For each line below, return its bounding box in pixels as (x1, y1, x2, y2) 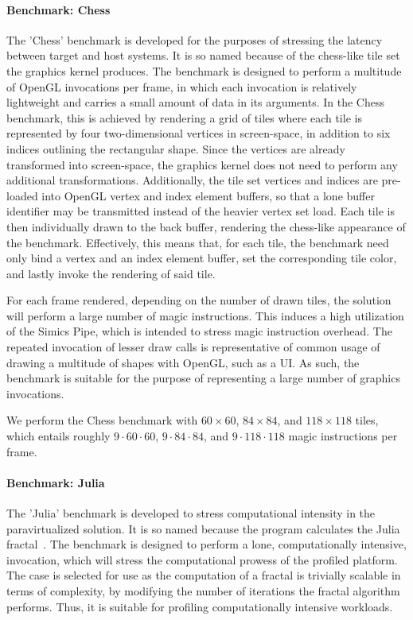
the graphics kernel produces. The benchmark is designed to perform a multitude (6, 62, 402, 79)
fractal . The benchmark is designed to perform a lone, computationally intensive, (6, 536, 407, 552)
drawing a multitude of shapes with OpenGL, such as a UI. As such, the (6, 354, 360, 370)
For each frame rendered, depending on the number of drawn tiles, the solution (6, 292, 392, 308)
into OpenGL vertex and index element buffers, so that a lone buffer (41, 187, 375, 203)
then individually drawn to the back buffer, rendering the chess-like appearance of (6, 218, 406, 234)
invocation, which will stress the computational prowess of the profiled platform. (6, 551, 398, 568)
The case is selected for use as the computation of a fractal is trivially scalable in (6, 567, 401, 583)
